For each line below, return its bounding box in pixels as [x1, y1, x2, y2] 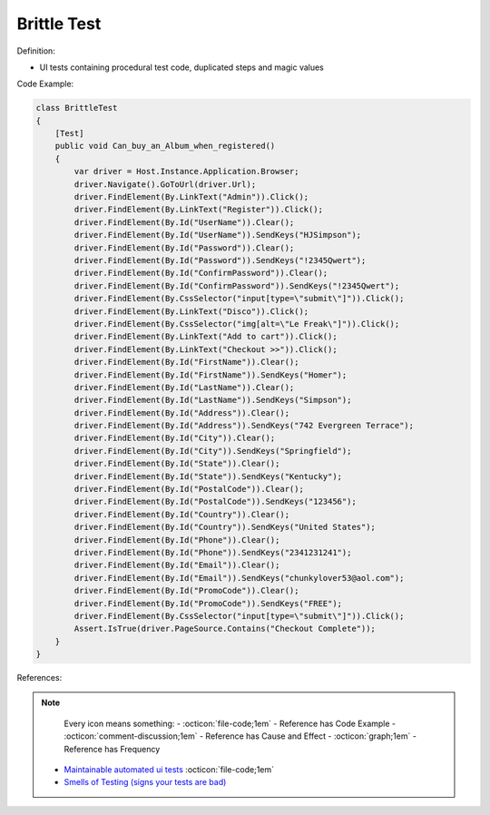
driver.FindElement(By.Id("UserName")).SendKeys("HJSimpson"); [73, 230, 362, 241]
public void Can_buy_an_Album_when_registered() [54, 141, 276, 152]
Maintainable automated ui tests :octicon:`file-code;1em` [64, 764, 275, 775]
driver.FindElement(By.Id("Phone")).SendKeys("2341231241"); [73, 547, 352, 557]
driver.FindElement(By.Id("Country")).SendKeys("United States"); [73, 522, 377, 533]
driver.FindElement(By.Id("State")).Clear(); [73, 458, 280, 469]
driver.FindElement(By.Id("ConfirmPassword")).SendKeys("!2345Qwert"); [73, 280, 400, 290]
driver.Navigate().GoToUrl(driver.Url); [73, 179, 257, 190]
